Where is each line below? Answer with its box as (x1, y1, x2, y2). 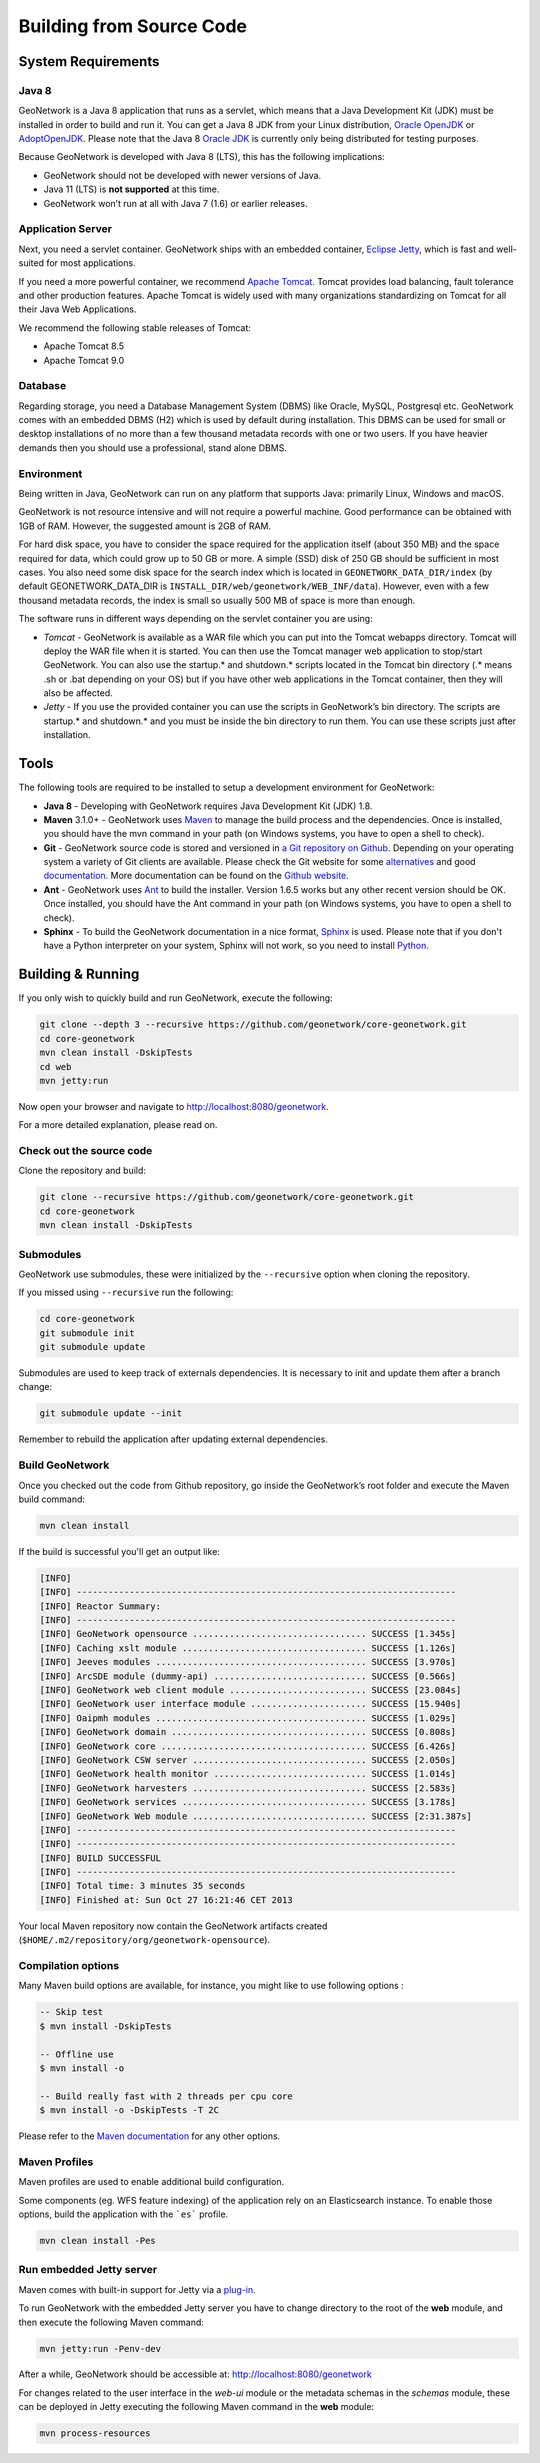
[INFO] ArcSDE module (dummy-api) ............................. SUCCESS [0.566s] (39, 1670, 457, 1682)
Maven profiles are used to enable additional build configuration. (18, 2176, 285, 2188)
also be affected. (43, 687, 114, 699)
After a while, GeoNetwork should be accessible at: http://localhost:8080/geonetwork (18, 2368, 372, 2380)
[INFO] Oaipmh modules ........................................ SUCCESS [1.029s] (39, 1712, 457, 1724)
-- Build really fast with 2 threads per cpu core (39, 2090, 294, 2102)
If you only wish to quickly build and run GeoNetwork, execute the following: (18, 992, 334, 1004)
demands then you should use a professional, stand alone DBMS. (18, 441, 287, 454)
